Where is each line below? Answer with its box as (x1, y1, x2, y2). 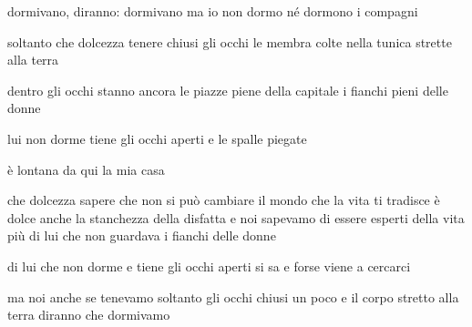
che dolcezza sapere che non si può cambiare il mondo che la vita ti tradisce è (7, 190, 440, 209)
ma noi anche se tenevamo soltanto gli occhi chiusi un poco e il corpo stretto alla (7, 287, 459, 306)
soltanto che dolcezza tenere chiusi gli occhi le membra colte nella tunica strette (7, 32, 452, 51)
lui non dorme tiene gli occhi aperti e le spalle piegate (7, 128, 307, 148)
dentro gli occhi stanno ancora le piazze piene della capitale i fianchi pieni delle (7, 80, 448, 99)
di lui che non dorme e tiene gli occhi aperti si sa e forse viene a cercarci (7, 256, 411, 275)
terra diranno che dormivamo (7, 305, 170, 324)
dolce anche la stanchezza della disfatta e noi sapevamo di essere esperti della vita (7, 208, 465, 227)
